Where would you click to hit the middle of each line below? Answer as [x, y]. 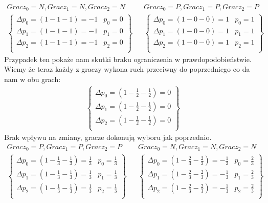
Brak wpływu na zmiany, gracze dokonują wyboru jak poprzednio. [108, 137]
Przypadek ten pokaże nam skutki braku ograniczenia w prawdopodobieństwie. [128, 59]
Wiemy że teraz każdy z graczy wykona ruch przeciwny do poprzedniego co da [127, 69]
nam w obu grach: [32, 79]
